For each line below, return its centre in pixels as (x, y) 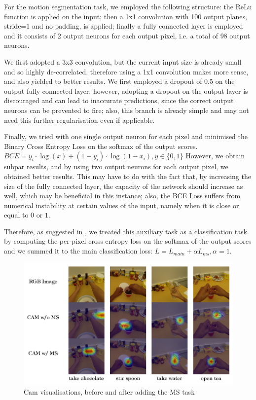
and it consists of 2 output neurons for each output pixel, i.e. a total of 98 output (127, 35)
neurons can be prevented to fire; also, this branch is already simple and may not (127, 110)
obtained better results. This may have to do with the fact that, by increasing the (128, 176)
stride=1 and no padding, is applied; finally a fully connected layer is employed (124, 26)
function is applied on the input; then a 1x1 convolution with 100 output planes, (126, 16)
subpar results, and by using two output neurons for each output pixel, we (116, 166)
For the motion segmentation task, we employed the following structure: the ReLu (128, 6)
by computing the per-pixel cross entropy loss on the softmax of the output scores (128, 241)
